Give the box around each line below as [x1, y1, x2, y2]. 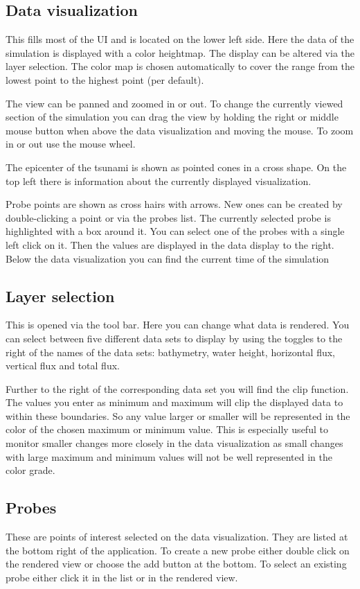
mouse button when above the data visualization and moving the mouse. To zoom [6, 123, 354, 137]
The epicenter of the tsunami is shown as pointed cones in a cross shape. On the [6, 159, 347, 174]
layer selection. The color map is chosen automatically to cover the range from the [6, 59, 354, 73]
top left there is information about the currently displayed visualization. [6, 173, 312, 188]
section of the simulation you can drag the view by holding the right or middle [6, 109, 339, 124]
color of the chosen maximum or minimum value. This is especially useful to [6, 422, 328, 437]
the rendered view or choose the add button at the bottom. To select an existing [6, 556, 347, 571]
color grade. [6, 463, 55, 477]
